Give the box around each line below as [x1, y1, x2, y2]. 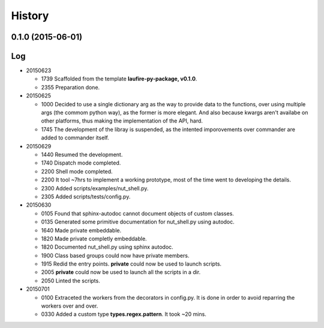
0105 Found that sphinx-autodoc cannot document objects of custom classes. [41, 210, 234, 217]
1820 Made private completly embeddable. [41, 235, 147, 242]
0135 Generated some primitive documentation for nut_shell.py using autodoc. [41, 218, 235, 225]
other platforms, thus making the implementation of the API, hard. [41, 117, 203, 124]
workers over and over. [41, 302, 98, 309]
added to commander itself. [41, 134, 109, 141]
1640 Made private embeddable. [41, 226, 122, 234]
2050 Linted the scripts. [41, 277, 100, 284]
